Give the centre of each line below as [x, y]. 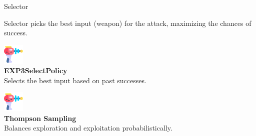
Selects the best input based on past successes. [75, 80]
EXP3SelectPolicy [36, 70]
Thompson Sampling [40, 118]
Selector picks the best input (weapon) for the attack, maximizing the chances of [128, 23]
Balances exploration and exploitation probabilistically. [88, 128]
